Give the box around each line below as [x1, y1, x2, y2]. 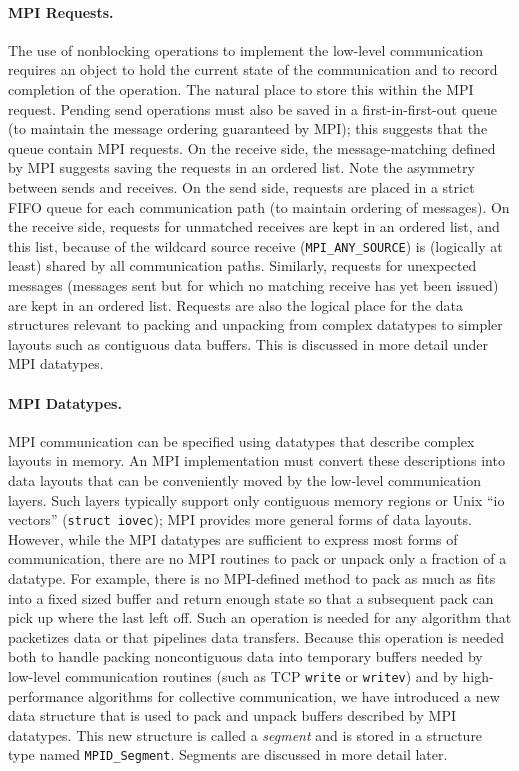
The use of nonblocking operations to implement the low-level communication [8, 39, 484, 60]
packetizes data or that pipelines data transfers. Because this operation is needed [8, 626, 504, 647]
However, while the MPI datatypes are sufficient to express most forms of [8, 528, 458, 549]
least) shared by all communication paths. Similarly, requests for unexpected [8, 255, 477, 276]
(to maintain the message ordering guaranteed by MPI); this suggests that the [8, 118, 488, 139]
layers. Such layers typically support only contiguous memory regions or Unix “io [8, 489, 505, 510]
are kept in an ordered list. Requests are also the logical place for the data [8, 294, 463, 315]
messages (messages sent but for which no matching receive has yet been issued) [8, 274, 499, 295]
